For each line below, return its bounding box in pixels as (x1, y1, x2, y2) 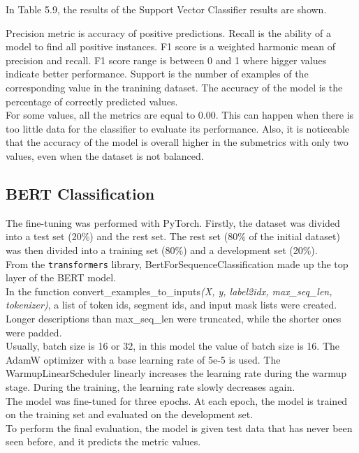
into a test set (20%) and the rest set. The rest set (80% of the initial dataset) (6, 229, 340, 244)
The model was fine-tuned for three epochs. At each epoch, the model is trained (6, 393, 348, 408)
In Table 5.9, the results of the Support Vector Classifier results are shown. (6, 2, 327, 16)
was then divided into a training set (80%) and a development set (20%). (6, 242, 318, 257)
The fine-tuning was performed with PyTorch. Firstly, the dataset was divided (6, 215, 340, 230)
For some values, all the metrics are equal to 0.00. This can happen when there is (6, 107, 354, 122)
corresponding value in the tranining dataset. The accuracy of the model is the (6, 80, 343, 94)
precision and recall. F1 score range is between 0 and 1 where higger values (6, 52, 327, 67)
